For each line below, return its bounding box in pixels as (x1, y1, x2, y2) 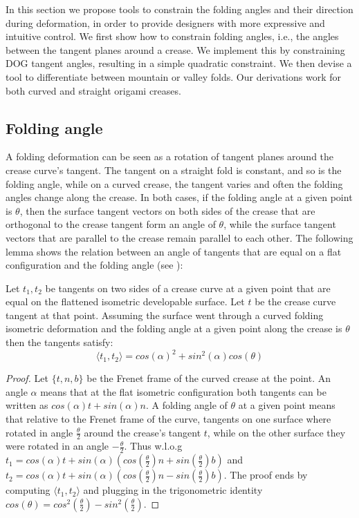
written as (6, 398, 48, 412)
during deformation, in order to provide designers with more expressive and (6, 15, 325, 30)
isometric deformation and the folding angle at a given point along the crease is (6, 321, 342, 336)
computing (6, 483, 50, 497)
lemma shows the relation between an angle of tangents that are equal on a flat (6, 244, 342, 258)
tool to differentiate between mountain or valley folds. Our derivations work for (6, 69, 341, 84)
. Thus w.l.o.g (124, 439, 183, 453)
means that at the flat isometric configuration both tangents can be (40, 384, 326, 399)
